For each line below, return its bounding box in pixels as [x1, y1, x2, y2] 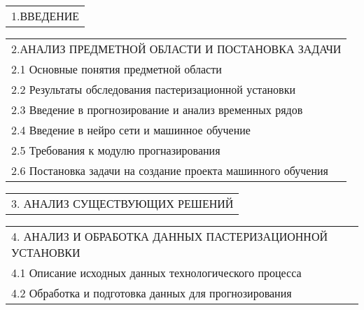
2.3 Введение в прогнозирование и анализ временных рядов [11, 101, 303, 118]
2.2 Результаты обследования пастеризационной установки [11, 81, 296, 97]
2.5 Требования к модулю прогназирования [11, 142, 220, 158]
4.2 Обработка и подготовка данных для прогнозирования [11, 285, 292, 301]
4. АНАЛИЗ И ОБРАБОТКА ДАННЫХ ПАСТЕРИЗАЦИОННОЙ [11, 228, 328, 244]
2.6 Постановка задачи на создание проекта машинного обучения [11, 162, 328, 178]
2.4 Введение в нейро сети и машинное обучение [11, 122, 251, 138]
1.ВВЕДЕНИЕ [11, 8, 80, 24]
